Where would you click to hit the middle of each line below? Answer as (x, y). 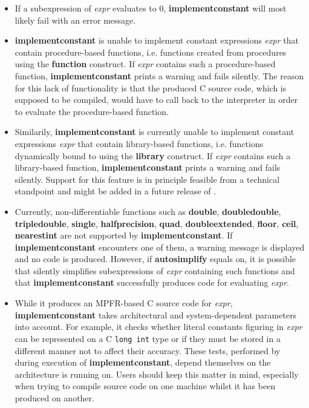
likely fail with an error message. (75, 20)
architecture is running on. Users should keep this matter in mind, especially (157, 374)
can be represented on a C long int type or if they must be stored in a (148, 338)
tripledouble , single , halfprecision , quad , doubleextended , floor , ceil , (157, 223)
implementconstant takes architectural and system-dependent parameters (156, 314)
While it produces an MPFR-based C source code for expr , (124, 303)
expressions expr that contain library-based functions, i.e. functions (139, 143)
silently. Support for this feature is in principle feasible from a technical (147, 179)
